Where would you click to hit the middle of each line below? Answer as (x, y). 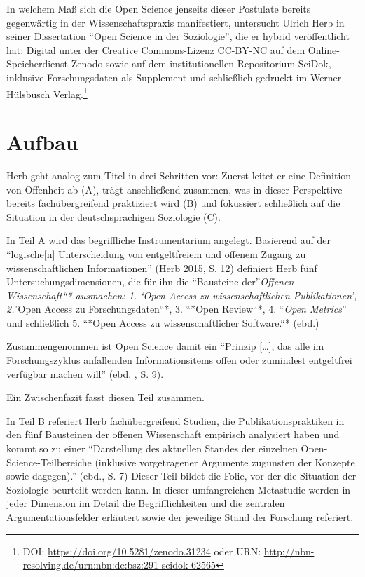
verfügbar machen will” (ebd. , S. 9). (85, 373)
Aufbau (42, 142)
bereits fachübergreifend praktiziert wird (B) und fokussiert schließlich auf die (173, 203)
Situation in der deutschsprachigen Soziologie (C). (113, 216)
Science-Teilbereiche (49, 462)
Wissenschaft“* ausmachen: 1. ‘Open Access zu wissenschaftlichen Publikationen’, (182, 295)
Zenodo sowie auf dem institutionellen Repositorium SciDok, (201, 63)
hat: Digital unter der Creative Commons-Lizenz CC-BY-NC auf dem (156, 49)
